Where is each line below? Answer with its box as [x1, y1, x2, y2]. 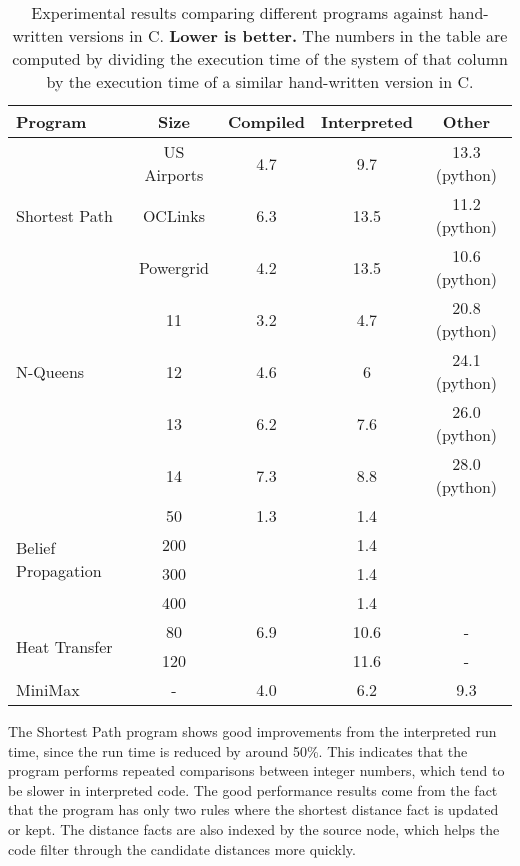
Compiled [228, 110, 305, 133]
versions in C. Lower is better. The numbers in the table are [68, 24, 508, 47]
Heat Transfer [16, 634, 113, 658]
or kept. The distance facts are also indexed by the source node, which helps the [8, 818, 500, 839]
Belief [16, 536, 56, 559]
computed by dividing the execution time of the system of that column [12, 47, 508, 70]
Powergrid [138, 255, 209, 279]
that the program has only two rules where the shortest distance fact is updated [8, 799, 499, 820]
